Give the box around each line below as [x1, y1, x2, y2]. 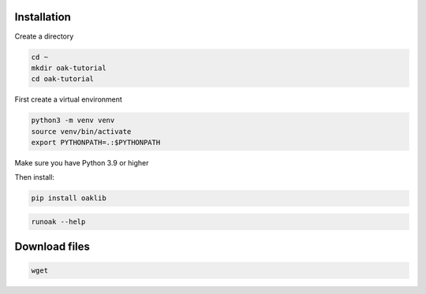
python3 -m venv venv [31, 116, 115, 125]
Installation [14, 10, 71, 24]
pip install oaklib [31, 194, 106, 203]
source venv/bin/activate [31, 127, 132, 136]
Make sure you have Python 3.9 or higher [14, 158, 149, 168]
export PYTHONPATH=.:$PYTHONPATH [31, 138, 161, 147]
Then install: [14, 173, 55, 182]
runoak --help [31, 217, 86, 226]
